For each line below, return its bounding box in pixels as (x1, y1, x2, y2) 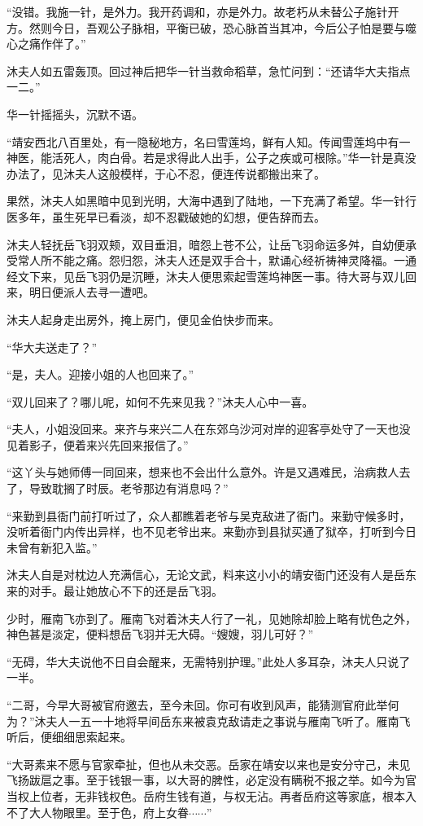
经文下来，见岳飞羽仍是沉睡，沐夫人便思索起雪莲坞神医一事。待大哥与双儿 (7, 267, 405, 284)
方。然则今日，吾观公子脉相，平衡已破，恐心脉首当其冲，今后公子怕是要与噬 (7, 19, 416, 36)
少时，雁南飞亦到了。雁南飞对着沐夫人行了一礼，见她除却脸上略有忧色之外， (7, 609, 416, 626)
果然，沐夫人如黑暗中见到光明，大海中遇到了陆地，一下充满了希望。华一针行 (7, 192, 416, 209)
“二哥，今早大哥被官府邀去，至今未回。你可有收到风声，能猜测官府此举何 (7, 696, 399, 713)
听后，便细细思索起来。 (7, 728, 132, 745)
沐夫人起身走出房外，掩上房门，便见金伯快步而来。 (7, 310, 280, 327)
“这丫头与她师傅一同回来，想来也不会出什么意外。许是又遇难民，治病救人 (7, 464, 399, 481)
